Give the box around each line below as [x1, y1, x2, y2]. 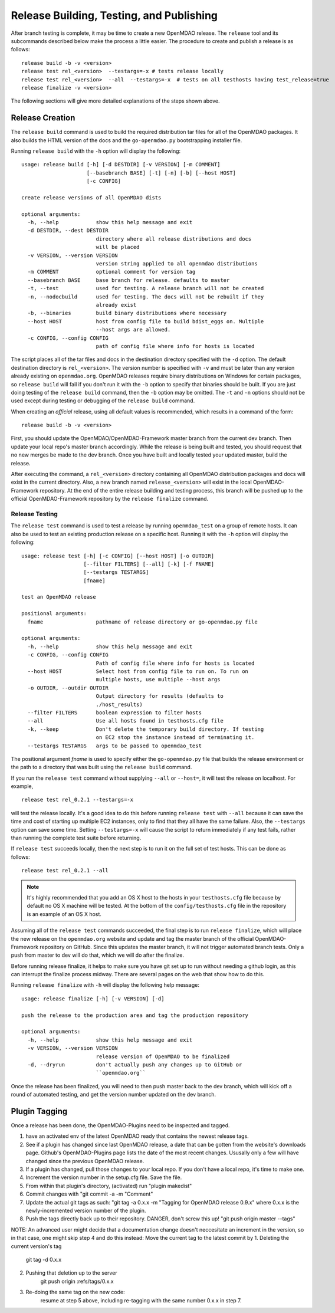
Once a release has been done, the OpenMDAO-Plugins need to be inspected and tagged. [11, 1122, 230, 1129]
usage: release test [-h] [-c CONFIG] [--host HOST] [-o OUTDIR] [21, 552, 215, 559]
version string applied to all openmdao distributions [96, 260, 258, 267]
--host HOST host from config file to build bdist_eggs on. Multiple [27, 318, 264, 324]
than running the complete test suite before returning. [11, 835, 142, 842]
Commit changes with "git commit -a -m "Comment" [25, 1190, 153, 1197]
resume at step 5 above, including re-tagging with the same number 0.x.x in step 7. [40, 1296, 242, 1304]
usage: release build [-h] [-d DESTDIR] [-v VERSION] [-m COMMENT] [21, 161, 221, 168]
